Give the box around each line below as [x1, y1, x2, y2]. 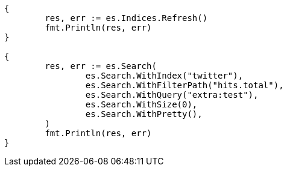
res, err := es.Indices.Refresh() [45, 13, 208, 23]
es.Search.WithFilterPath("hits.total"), [85, 80, 284, 90]
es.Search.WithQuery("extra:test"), [85, 90, 259, 100]
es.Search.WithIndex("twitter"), [85, 71, 244, 80]
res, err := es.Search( [45, 61, 157, 71]
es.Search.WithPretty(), [85, 109, 203, 119]
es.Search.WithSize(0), [85, 100, 198, 109]
